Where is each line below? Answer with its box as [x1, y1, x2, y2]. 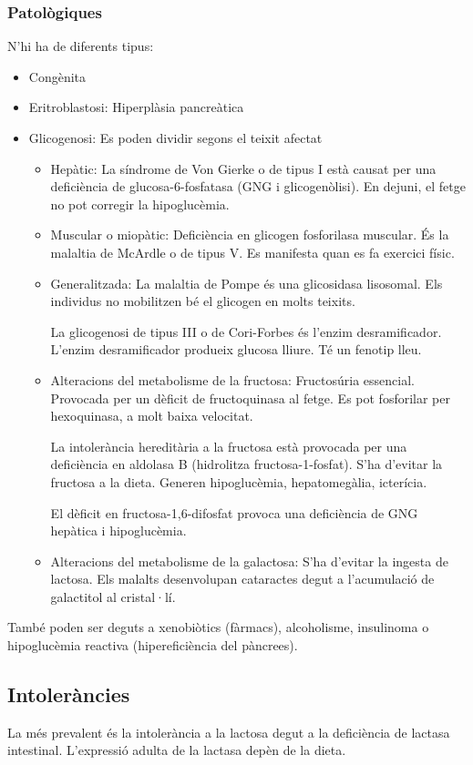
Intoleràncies [7, 680, 130, 709]
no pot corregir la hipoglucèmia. [50, 194, 230, 213]
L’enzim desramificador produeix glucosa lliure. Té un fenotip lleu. [50, 340, 422, 359]
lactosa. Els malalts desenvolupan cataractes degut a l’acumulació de [50, 569, 435, 588]
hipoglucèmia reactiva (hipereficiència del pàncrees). [7, 636, 298, 655]
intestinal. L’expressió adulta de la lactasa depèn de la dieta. [7, 740, 346, 760]
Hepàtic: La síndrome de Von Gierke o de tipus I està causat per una [50, 158, 437, 178]
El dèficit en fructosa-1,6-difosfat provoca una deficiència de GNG [50, 503, 418, 522]
